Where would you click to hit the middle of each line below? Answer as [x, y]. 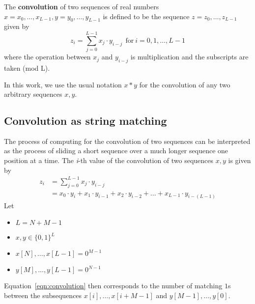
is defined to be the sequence [146, 16]
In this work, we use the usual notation [63, 84]
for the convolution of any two [185, 84]
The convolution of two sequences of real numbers [82, 6]
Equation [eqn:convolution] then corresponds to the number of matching [113, 286]
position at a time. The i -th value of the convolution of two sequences [109, 160]
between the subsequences [43, 295]
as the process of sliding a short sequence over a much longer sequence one [116, 151]
